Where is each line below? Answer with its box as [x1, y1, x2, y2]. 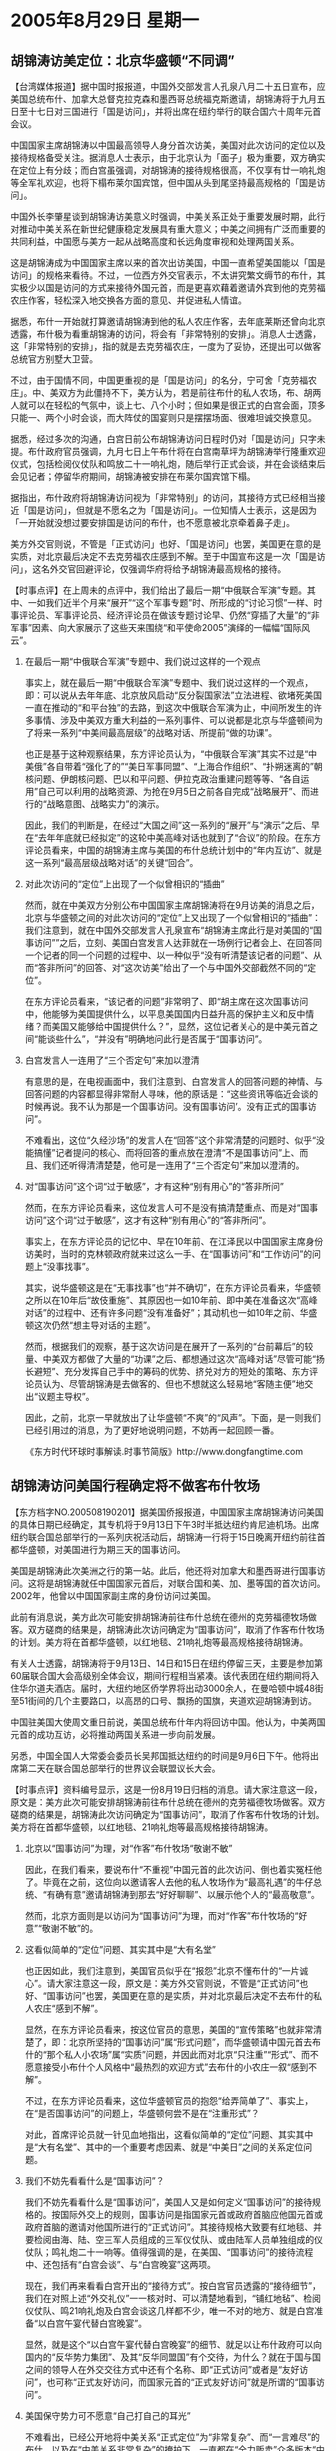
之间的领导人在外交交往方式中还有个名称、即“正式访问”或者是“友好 [24, 2363, 300, 2375]
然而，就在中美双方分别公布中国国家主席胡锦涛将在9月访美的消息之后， [24, 899, 320, 911]
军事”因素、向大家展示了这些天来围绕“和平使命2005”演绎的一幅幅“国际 [10, 622, 302, 633]
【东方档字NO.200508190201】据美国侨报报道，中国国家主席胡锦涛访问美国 [10, 1506, 324, 1518]
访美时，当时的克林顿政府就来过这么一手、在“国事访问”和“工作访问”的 [24, 1248, 313, 1260]
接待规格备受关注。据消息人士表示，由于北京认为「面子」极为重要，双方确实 [10, 152, 326, 163]
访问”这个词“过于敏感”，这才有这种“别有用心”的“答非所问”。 [24, 1214, 272, 1226]
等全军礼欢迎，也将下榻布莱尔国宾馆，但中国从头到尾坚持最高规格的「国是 [10, 177, 317, 188]
